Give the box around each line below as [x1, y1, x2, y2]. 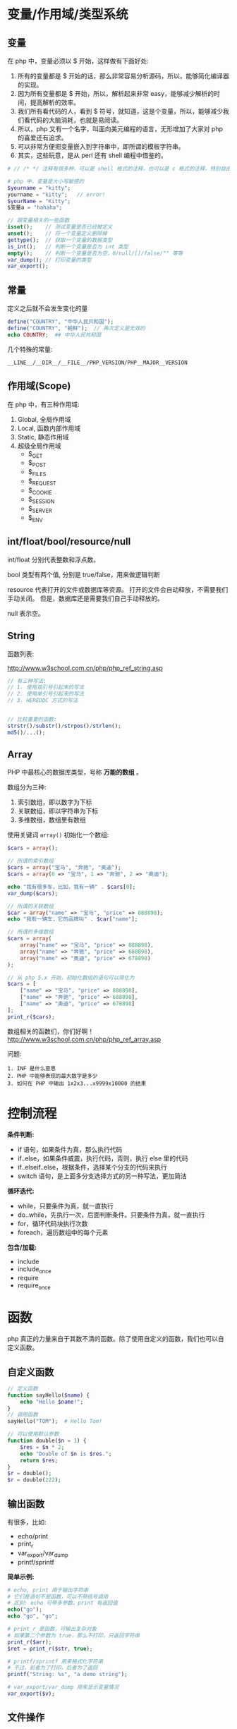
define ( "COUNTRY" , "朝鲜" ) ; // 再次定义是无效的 [7, 324, 146, 332]
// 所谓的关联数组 [7, 902, 54, 910]
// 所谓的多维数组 [7, 928, 54, 935]
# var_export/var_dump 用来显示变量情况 [7, 1684, 119, 1691]
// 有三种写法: [7, 677, 47, 684]
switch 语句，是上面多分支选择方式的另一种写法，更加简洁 [17, 1172, 187, 1180]
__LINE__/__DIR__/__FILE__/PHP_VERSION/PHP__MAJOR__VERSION [7, 359, 188, 366]
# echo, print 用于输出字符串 [7, 1587, 89, 1594]
